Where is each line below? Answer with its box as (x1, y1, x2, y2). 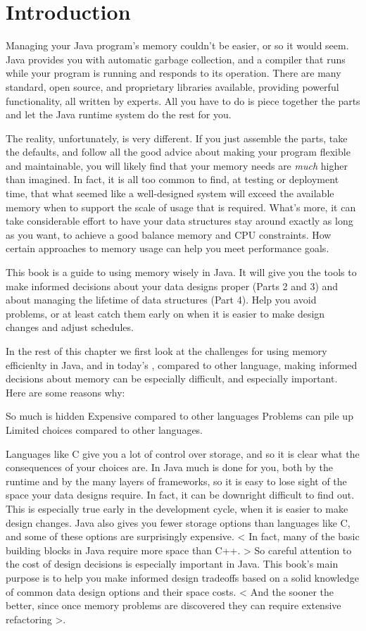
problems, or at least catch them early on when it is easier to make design (6, 306, 325, 320)
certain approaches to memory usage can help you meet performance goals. (6, 241, 329, 256)
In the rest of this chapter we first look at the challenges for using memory (6, 344, 327, 358)
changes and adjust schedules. (6, 320, 134, 335)
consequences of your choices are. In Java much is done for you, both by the (6, 460, 333, 475)
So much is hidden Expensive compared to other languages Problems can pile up (6, 408, 353, 423)
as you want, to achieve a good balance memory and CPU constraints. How (6, 227, 332, 242)
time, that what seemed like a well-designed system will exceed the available (6, 186, 334, 201)
